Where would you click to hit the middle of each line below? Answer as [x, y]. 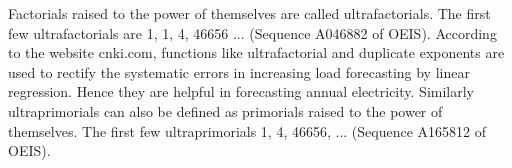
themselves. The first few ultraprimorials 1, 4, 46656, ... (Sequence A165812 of [247, 130]
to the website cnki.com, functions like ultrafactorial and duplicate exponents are [256, 52]
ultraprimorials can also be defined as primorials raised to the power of [225, 110]
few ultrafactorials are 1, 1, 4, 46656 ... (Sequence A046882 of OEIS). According [252, 32]
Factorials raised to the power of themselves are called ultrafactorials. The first [249, 13]
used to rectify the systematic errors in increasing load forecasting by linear [239, 71]
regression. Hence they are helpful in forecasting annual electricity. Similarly [241, 91]
